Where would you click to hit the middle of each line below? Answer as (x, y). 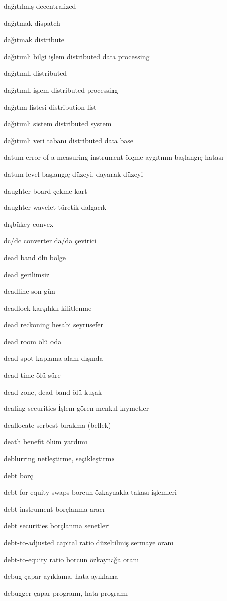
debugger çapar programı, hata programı (66, 592)
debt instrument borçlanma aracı (54, 508)
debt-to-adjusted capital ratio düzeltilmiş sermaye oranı (89, 542)
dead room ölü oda (33, 341)
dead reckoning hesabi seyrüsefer (54, 324)
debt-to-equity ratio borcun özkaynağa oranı (72, 559)
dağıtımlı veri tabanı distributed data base (69, 140)
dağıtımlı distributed (36, 73)
